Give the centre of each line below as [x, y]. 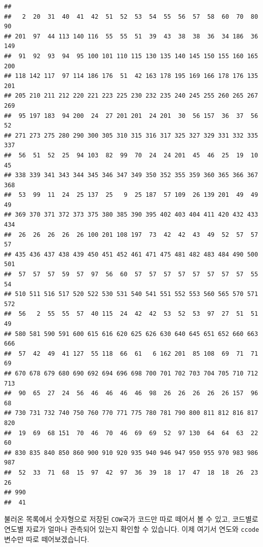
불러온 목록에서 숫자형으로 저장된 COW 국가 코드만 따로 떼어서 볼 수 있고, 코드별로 [131, 519]
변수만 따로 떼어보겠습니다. [47, 539]
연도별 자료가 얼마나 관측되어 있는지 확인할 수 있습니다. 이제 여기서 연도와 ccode [132, 529]
